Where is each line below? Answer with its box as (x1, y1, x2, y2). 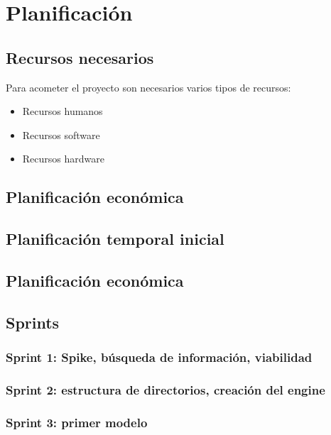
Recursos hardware (22, 151, 104, 166)
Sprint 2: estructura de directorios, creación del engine (6, 380, 325, 398)
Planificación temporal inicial (6, 228, 224, 250)
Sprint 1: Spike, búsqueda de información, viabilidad (6, 348, 313, 365)
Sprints (6, 311, 60, 333)
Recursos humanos (22, 104, 103, 119)
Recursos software (22, 127, 100, 142)
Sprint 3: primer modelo (6, 413, 148, 431)
